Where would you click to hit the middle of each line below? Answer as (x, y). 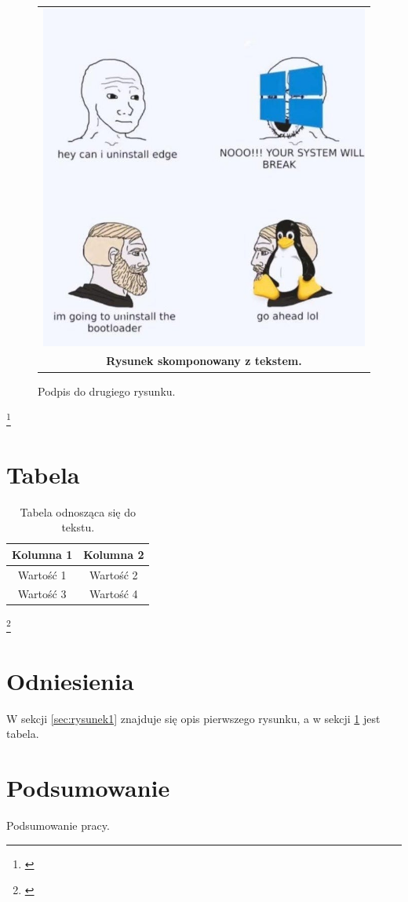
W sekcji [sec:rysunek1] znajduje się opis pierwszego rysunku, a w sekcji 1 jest (193, 718)
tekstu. (78, 527)
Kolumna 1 (42, 554)
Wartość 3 (42, 594)
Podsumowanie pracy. (58, 825)
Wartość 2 (114, 574)
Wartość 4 (114, 594)
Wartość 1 (42, 574)
